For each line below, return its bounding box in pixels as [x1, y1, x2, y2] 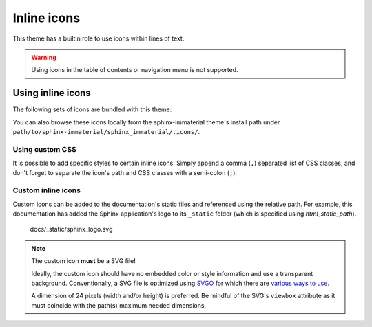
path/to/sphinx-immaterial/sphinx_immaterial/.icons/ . [12, 128, 200, 136]
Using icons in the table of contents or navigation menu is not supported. [31, 66, 238, 74]
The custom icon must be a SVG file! [31, 257, 136, 265]
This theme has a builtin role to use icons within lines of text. [12, 34, 185, 43]
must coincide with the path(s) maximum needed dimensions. [31, 301, 207, 309]
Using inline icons [12, 87, 91, 99]
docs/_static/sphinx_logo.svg [30, 225, 113, 234]
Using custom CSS [12, 144, 77, 154]
